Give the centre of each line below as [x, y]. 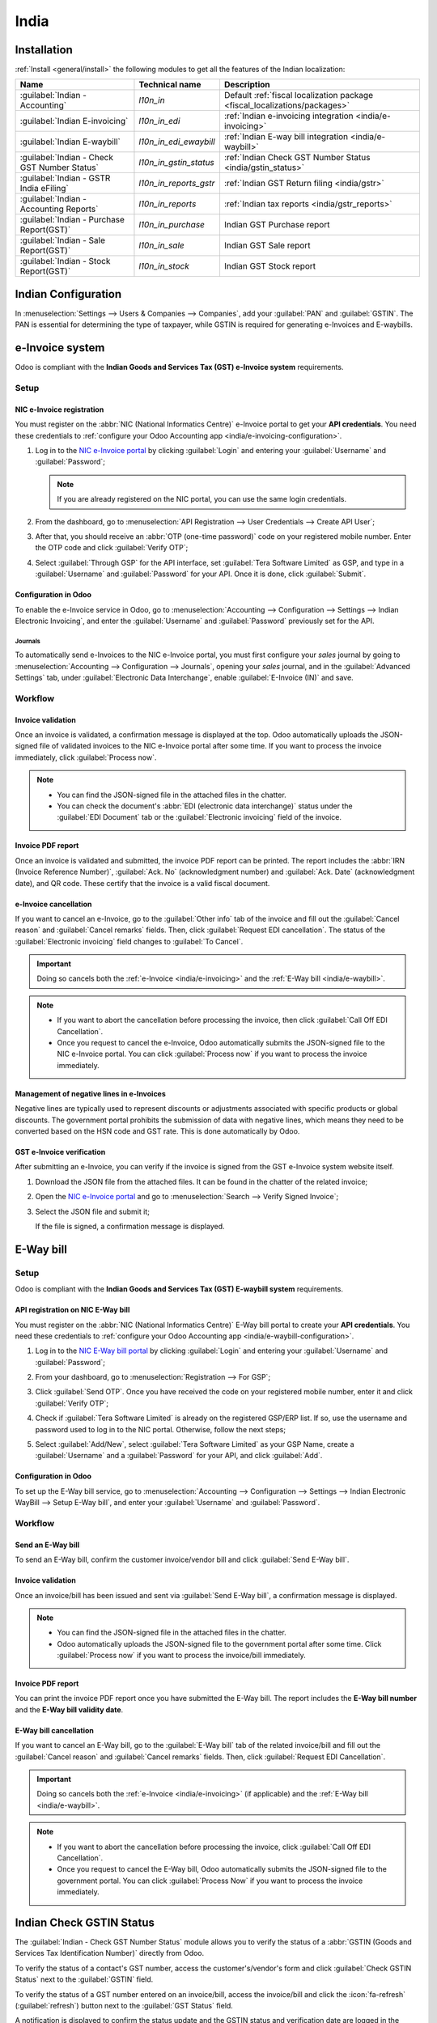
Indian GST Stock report [270, 266]
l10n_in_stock [164, 266]
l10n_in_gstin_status [176, 163]
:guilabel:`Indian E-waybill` [70, 142]
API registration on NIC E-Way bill [72, 1310]
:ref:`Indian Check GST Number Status [297, 158]
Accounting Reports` [59, 209]
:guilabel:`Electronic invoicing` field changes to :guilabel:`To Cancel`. [129, 941]
